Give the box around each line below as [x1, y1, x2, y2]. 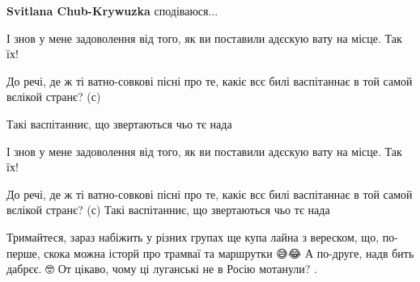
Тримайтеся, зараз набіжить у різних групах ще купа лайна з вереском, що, [6, 228, 380, 245]
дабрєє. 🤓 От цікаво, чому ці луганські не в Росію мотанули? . [6, 260, 317, 277]
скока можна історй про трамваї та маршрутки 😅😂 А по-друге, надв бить [44, 244, 414, 261]
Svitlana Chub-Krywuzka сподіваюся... [6, 2, 218, 19]
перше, [6, 244, 40, 261]
